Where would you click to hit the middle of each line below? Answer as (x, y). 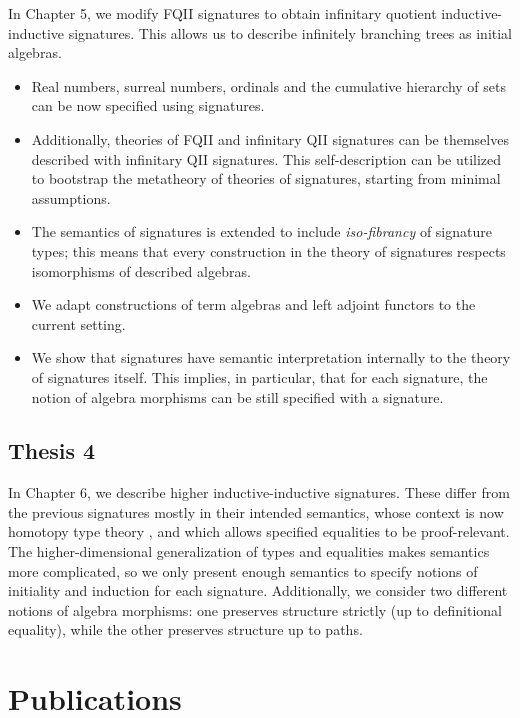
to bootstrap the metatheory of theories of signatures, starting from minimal (266, 178)
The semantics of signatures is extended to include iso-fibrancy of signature (261, 231)
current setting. (78, 323)
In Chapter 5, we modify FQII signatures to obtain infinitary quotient (222, 13)
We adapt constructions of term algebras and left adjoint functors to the (253, 304)
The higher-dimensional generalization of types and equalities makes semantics (249, 551)
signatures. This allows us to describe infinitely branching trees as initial (290, 32)
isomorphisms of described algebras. (141, 270)
